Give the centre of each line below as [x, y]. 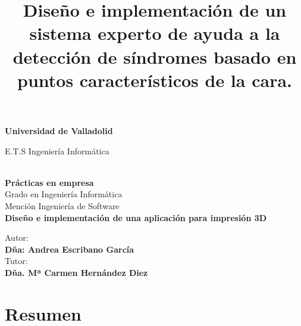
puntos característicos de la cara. [154, 80]
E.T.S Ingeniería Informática [57, 150]
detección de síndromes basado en [155, 56]
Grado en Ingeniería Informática [64, 194]
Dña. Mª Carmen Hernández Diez [76, 272]
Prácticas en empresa [49, 182]
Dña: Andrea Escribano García [70, 249]
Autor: [17, 237]
